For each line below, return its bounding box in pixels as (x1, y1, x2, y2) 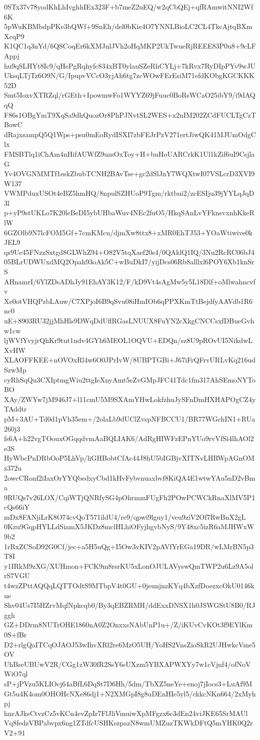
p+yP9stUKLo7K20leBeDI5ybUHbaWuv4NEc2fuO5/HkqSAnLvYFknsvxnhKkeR (4, 207, 254, 218)
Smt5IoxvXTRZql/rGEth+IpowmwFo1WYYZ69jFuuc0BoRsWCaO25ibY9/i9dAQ (4, 90, 255, 100)
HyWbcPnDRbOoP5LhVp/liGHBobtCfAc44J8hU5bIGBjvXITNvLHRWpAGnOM (4, 453, 254, 463)
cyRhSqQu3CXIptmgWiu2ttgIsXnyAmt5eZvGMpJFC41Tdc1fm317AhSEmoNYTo (4, 374, 256, 385)
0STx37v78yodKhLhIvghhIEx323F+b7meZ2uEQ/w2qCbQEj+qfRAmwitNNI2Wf (4, 2, 253, 12)
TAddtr (4, 404, 27, 414)
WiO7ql (4, 668, 28, 679)
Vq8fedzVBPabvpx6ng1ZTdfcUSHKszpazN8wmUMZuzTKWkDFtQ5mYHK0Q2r (4, 717, 253, 728)
